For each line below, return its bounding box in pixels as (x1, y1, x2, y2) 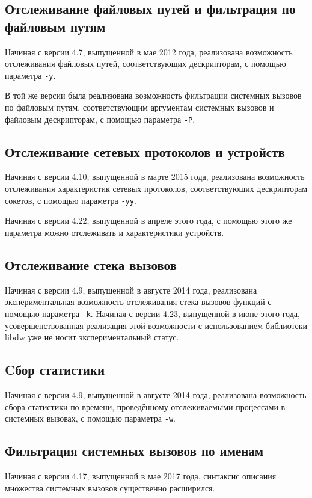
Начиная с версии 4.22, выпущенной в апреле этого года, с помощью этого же (5, 214, 292, 227)
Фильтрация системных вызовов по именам (5, 441, 264, 460)
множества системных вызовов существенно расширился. (5, 481, 215, 494)
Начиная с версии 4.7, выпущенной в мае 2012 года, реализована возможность (5, 45, 293, 58)
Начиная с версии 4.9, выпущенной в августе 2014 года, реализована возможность (5, 388, 307, 401)
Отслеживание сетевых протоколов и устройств (5, 142, 285, 161)
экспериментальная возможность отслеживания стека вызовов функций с (5, 295, 272, 308)
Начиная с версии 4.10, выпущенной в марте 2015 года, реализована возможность (5, 170, 305, 183)
